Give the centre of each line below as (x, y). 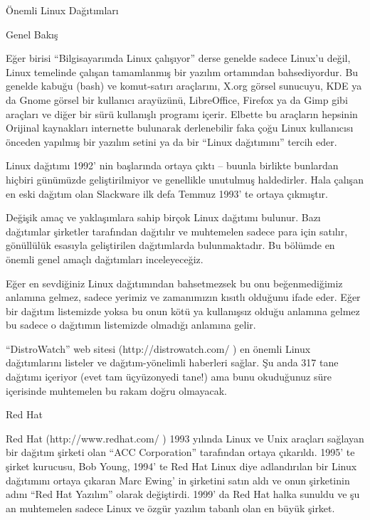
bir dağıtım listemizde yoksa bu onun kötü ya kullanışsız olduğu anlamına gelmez (183, 311)
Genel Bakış (32, 34)
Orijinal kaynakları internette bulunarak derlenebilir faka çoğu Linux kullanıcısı (180, 128)
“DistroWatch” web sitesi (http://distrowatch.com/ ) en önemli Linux (158, 348)
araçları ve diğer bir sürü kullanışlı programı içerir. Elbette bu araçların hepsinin (182, 113)
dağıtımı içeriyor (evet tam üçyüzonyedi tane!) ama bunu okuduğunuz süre (169, 377)
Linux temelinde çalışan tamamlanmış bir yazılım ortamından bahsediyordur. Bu (182, 71)
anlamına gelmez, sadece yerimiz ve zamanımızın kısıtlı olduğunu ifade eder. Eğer (183, 297)
